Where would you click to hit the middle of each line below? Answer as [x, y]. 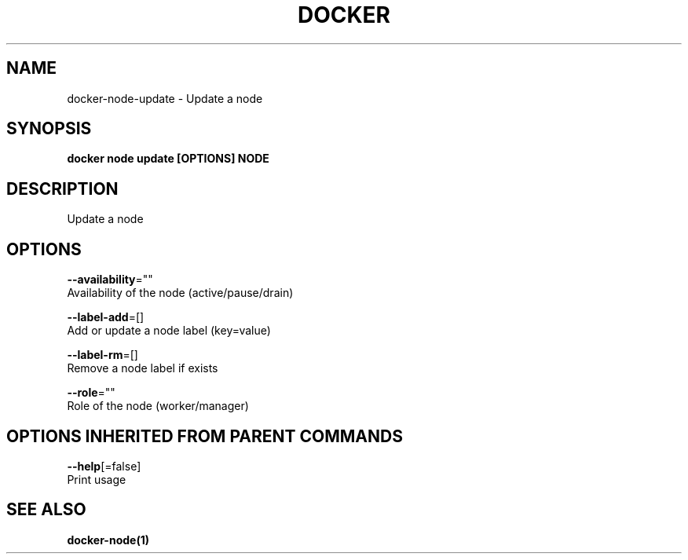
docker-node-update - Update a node [165, 98]
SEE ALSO [46, 510]
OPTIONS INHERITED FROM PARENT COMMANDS [205, 436]
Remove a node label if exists [143, 368]
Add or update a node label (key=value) [169, 331]
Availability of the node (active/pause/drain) [180, 293]
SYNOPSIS [49, 129]
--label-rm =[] [102, 355]
